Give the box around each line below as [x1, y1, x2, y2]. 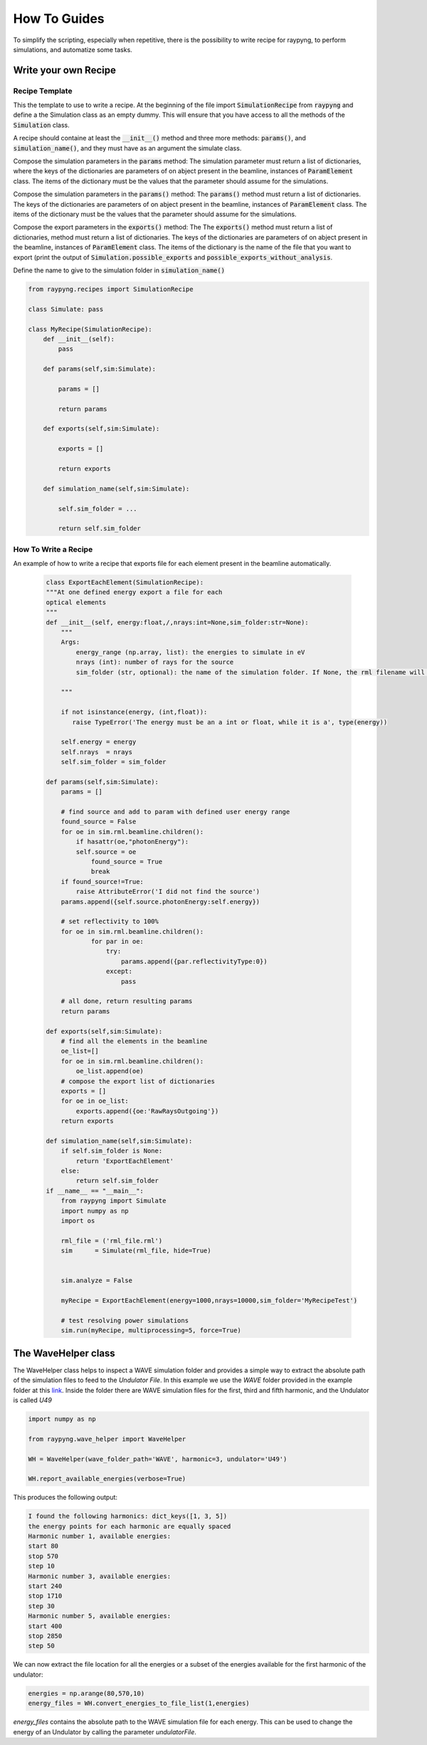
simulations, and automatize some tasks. [13, 45, 133, 53]
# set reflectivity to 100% [60, 917, 159, 926]
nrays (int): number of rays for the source [75, 658, 234, 666]
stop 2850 [28, 1632, 63, 1640]
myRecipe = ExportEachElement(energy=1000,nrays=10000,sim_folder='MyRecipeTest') [60, 1297, 358, 1304]
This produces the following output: [13, 1493, 117, 1502]
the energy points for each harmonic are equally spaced [28, 1522, 231, 1530]
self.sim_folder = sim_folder [60, 758, 167, 766]
